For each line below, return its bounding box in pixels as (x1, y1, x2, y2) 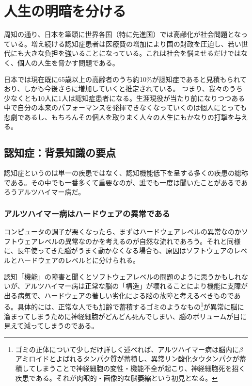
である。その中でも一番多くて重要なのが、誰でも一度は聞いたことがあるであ (4, 177, 248, 187)
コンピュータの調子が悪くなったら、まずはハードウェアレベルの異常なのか (4, 226, 241, 237)
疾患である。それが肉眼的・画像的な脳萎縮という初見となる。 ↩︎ (15, 372, 218, 383)
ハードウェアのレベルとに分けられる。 (17, 255, 140, 265)
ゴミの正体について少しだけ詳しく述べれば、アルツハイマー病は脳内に (15, 344, 239, 354)
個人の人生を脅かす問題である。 (17, 57, 119, 67)
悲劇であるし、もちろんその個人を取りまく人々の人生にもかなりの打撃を (4, 112, 235, 122)
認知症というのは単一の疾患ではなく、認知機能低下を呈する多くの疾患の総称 (4, 168, 248, 178)
